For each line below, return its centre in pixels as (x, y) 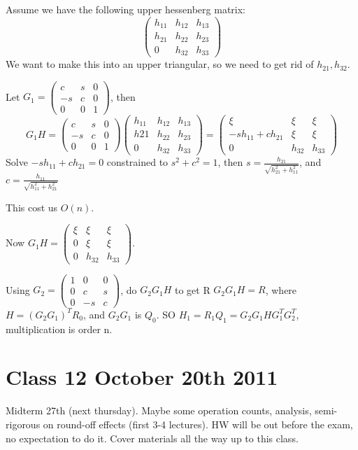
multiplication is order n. (59, 329)
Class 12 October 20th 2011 (142, 377)
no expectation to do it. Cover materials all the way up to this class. (152, 438)
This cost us (32, 207)
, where (281, 289)
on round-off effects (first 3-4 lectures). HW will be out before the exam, (198, 424)
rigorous (23, 424)
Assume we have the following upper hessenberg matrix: (126, 9)
